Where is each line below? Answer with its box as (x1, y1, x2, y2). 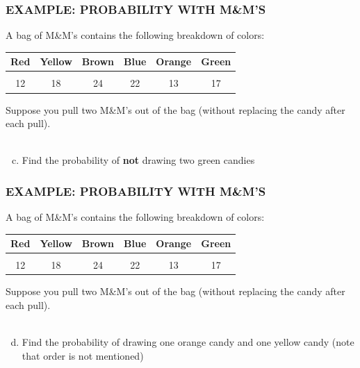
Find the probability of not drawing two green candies (22, 153, 255, 167)
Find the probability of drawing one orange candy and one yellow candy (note (22, 335, 354, 349)
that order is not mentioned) (22, 348, 144, 362)
